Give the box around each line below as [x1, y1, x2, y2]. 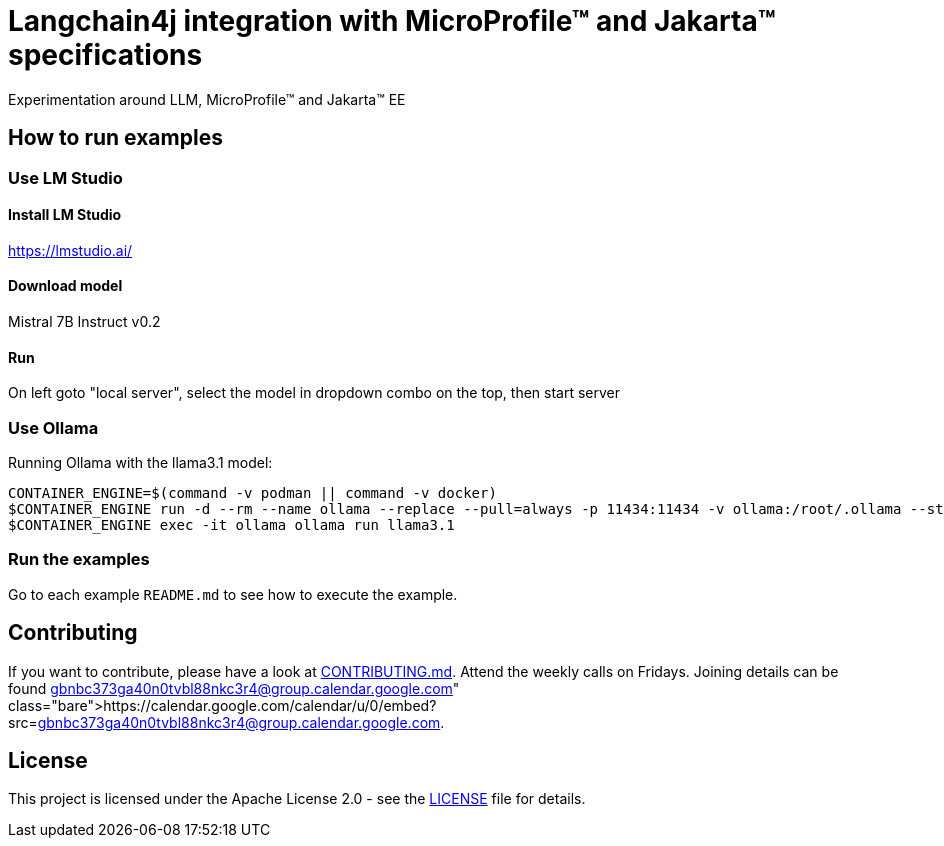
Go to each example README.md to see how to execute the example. [8, 585, 458, 603]
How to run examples [8, 125, 223, 151]
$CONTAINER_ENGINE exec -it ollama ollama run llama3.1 [8, 517, 455, 533]
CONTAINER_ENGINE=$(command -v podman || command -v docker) [8, 485, 497, 501]
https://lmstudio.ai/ [8, 241, 133, 259]
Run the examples [8, 549, 150, 570]
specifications [8, 38, 203, 72]
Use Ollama [8, 417, 99, 438]
